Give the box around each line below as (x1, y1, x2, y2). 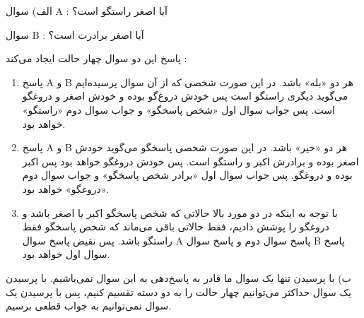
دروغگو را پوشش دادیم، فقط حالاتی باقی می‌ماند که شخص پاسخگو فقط (22, 219, 329, 234)
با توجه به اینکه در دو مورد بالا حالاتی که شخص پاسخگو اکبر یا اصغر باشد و (22, 205, 338, 220)
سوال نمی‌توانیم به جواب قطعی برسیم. (6, 298, 172, 313)
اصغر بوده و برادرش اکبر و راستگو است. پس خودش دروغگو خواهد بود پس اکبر (22, 153, 359, 168)
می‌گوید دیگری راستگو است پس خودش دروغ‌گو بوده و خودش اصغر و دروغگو (22, 88, 348, 103)
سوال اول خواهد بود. (22, 247, 110, 261)
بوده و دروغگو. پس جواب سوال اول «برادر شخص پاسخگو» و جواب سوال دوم (22, 167, 353, 182)
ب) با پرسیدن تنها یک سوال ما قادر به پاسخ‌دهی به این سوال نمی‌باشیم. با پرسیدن (6, 270, 351, 285)
